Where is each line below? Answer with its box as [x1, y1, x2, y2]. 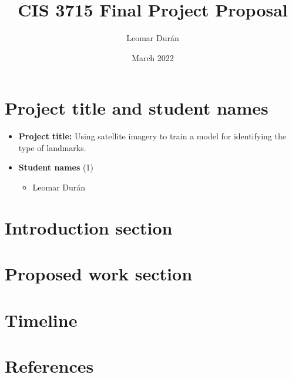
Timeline [5, 307, 78, 332]
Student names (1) [18, 161, 93, 173]
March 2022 [132, 51, 174, 63]
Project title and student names [5, 96, 268, 120]
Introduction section [5, 215, 173, 239]
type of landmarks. [18, 141, 86, 153]
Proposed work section [5, 262, 193, 286]
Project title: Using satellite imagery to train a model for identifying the [18, 130, 286, 142]
